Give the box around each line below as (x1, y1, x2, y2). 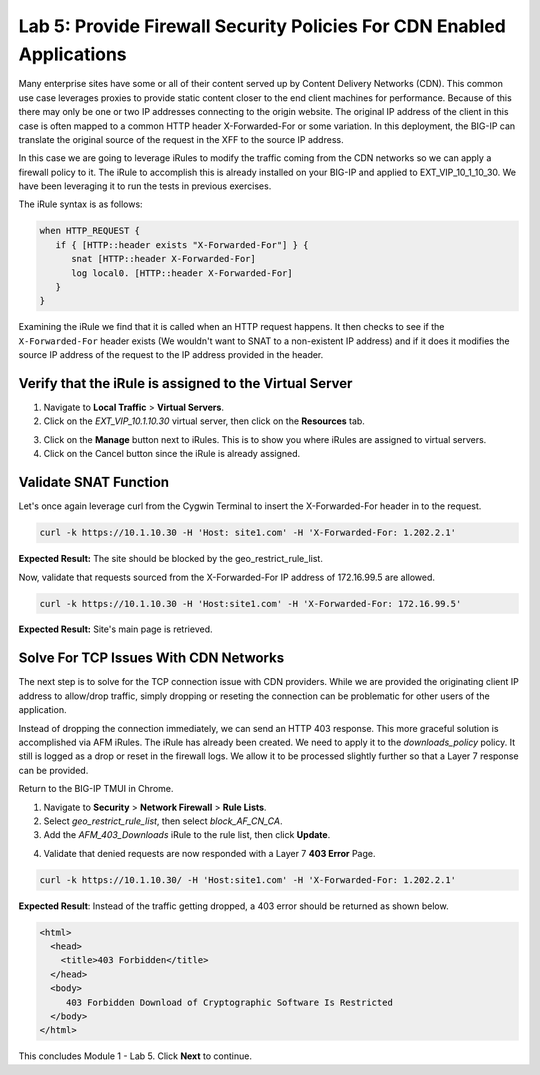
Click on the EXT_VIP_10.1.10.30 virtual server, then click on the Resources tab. (43, 415, 365, 427)
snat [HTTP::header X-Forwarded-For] (71, 253, 257, 265)
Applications (18, 43, 127, 65)
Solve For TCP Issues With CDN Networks (18, 650, 285, 667)
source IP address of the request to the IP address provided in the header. (18, 349, 324, 361)
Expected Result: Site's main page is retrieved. (18, 623, 213, 635)
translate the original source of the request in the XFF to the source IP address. (18, 133, 344, 145)
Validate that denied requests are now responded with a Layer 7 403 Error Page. (43, 847, 376, 859)
